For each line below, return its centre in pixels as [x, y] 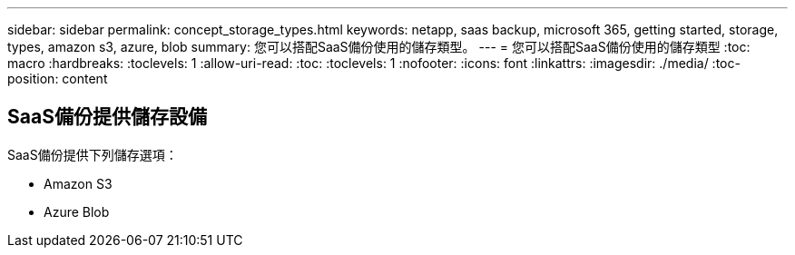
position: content [58, 78]
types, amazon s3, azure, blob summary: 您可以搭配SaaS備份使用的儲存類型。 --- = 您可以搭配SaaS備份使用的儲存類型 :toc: [379, 47]
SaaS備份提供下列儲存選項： [93, 154]
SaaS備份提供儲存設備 [107, 117]
